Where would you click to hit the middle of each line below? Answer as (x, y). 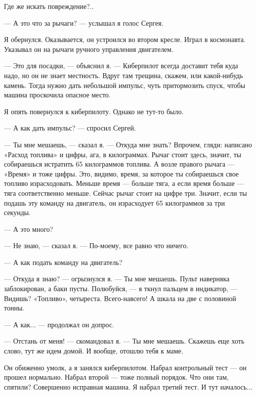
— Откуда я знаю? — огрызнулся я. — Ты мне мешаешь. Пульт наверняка (117, 279)
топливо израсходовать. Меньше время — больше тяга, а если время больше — (124, 183)
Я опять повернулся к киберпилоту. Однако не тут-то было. (94, 111)
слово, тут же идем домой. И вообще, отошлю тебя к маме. (94, 351)
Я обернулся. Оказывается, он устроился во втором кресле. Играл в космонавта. (125, 39)
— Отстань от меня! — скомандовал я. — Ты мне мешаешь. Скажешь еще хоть (124, 341)
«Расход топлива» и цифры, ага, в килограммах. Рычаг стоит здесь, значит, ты (123, 154)
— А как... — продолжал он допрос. (59, 324)
